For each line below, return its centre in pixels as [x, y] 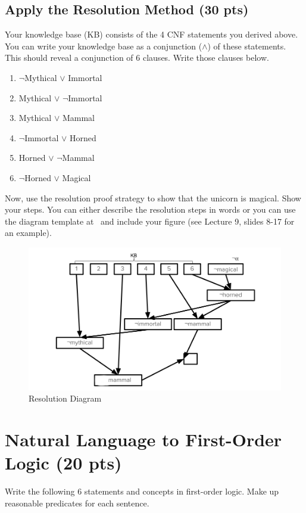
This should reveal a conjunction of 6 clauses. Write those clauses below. [137, 57]
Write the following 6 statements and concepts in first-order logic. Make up [142, 491]
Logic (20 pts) [63, 463]
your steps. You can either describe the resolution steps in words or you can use [150, 209]
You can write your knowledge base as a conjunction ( [104, 46]
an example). [28, 233]
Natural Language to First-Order [143, 439]
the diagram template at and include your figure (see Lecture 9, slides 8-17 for [150, 221]
